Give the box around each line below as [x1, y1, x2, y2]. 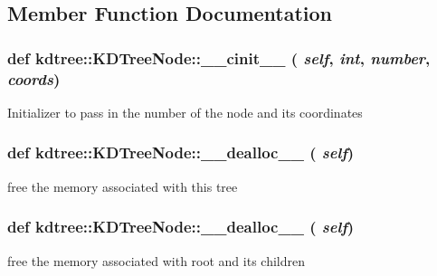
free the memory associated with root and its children [7, 251, 305, 270]
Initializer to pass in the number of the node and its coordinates [7, 102, 363, 121]
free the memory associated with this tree [7, 176, 238, 195]
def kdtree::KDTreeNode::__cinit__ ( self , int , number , [7, 46, 431, 69]
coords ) [7, 67, 61, 90]
